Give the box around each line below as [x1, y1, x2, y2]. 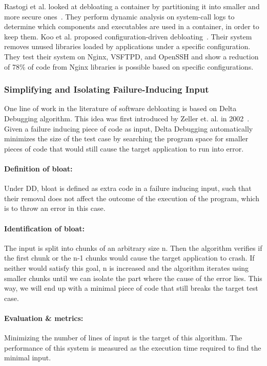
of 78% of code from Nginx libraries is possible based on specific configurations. [4, 61, 254, 72]
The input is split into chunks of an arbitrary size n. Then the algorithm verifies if [4, 242, 262, 253]
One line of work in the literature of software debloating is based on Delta [4, 103, 237, 114]
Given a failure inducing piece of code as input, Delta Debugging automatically [4, 123, 253, 134]
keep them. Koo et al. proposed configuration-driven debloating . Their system [4, 31, 252, 41]
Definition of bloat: [4, 163, 73, 174]
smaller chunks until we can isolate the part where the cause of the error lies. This [4, 272, 262, 283]
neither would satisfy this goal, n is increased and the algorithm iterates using [4, 262, 249, 273]
